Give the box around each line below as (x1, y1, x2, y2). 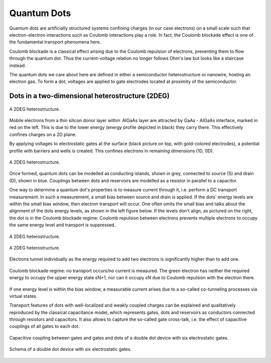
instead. (9, 62, 26, 68)
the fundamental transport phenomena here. (9, 39, 101, 45)
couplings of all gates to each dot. (9, 323, 80, 329)
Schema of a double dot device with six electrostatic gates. (9, 346, 132, 352)
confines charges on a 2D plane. (9, 131, 77, 138)
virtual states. (9, 293, 38, 299)
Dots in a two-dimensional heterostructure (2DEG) (9, 92, 170, 100)
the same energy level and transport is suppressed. (9, 222, 116, 228)
